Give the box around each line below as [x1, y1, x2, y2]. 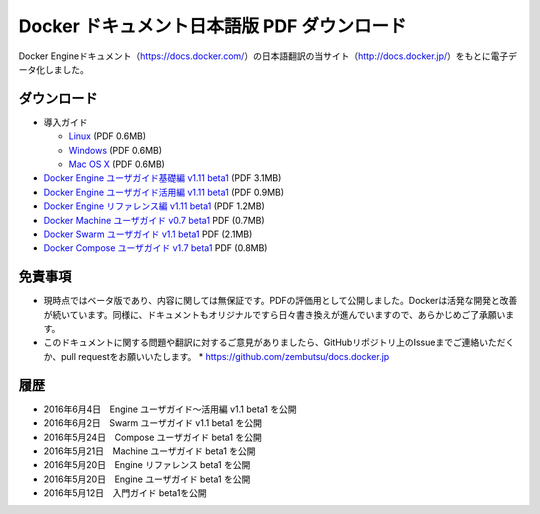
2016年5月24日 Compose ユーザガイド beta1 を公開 [43, 431, 262, 443]
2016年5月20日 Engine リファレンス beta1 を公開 [43, 459, 251, 471]
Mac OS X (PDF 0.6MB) [68, 158, 165, 170]
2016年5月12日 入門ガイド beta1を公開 [43, 487, 207, 499]
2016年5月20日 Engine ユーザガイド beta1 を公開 [43, 473, 251, 485]
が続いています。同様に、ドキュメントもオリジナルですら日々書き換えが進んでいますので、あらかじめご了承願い [43, 308, 506, 320]
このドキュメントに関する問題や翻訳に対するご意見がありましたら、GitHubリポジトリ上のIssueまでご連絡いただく [43, 336, 515, 349]
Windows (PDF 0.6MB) [68, 144, 163, 156]
